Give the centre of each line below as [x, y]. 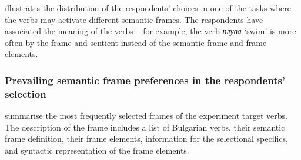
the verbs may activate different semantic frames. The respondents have [134, 19]
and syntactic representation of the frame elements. [97, 150]
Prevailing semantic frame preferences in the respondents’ [145, 80]
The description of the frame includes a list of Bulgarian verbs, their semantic [145, 127]
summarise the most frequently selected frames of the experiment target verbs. [146, 116]
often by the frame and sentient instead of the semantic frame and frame [136, 42]
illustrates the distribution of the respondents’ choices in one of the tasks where [148, 8]
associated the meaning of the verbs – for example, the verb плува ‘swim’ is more [150, 31]
